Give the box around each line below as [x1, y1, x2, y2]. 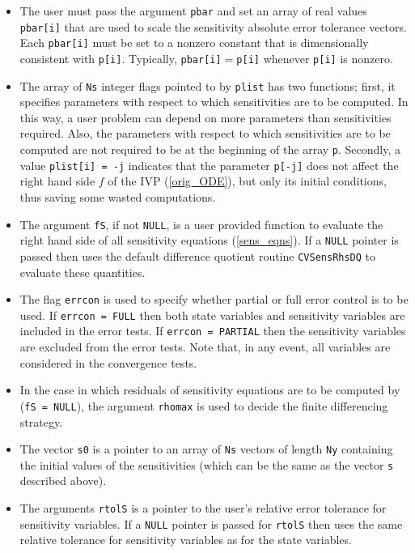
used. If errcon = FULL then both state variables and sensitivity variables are [19, 306, 405, 323]
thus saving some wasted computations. [19, 188, 216, 205]
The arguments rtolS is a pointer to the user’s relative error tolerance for [19, 500, 387, 517]
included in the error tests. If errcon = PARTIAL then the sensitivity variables [19, 322, 406, 339]
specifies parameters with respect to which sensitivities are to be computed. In [19, 93, 409, 110]
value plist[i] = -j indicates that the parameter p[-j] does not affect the [19, 156, 399, 173]
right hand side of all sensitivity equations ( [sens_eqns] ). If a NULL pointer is [19, 232, 399, 249]
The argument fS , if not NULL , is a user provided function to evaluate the [19, 215, 383, 232]
